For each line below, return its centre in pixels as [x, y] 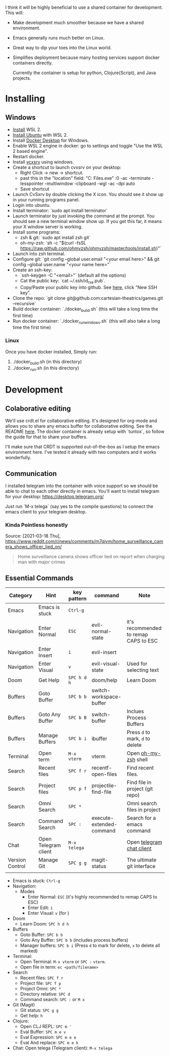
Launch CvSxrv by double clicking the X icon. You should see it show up [88, 194]
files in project [144, 810]
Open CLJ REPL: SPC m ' [46, 1027]
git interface [141, 867]
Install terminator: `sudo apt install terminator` [60, 211]
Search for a [141, 818]
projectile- [104, 786]
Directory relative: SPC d [45, 994]
